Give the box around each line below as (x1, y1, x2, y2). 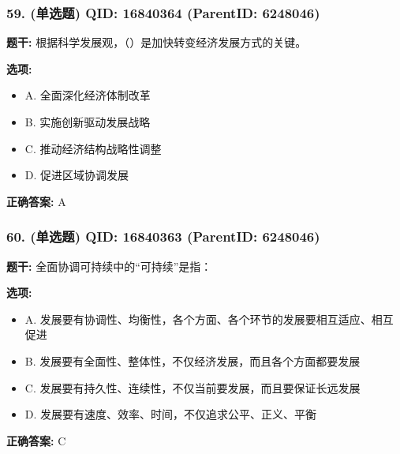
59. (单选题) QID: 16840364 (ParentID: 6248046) (6, 2, 320, 22)
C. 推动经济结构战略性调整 (24, 140, 162, 156)
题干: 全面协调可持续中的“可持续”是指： (6, 257, 212, 274)
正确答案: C (6, 432, 66, 448)
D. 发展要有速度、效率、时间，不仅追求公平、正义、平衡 (24, 406, 317, 422)
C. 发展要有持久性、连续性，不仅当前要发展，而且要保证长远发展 (24, 379, 361, 396)
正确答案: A (6, 193, 66, 209)
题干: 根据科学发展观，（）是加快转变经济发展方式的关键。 (6, 34, 307, 51)
